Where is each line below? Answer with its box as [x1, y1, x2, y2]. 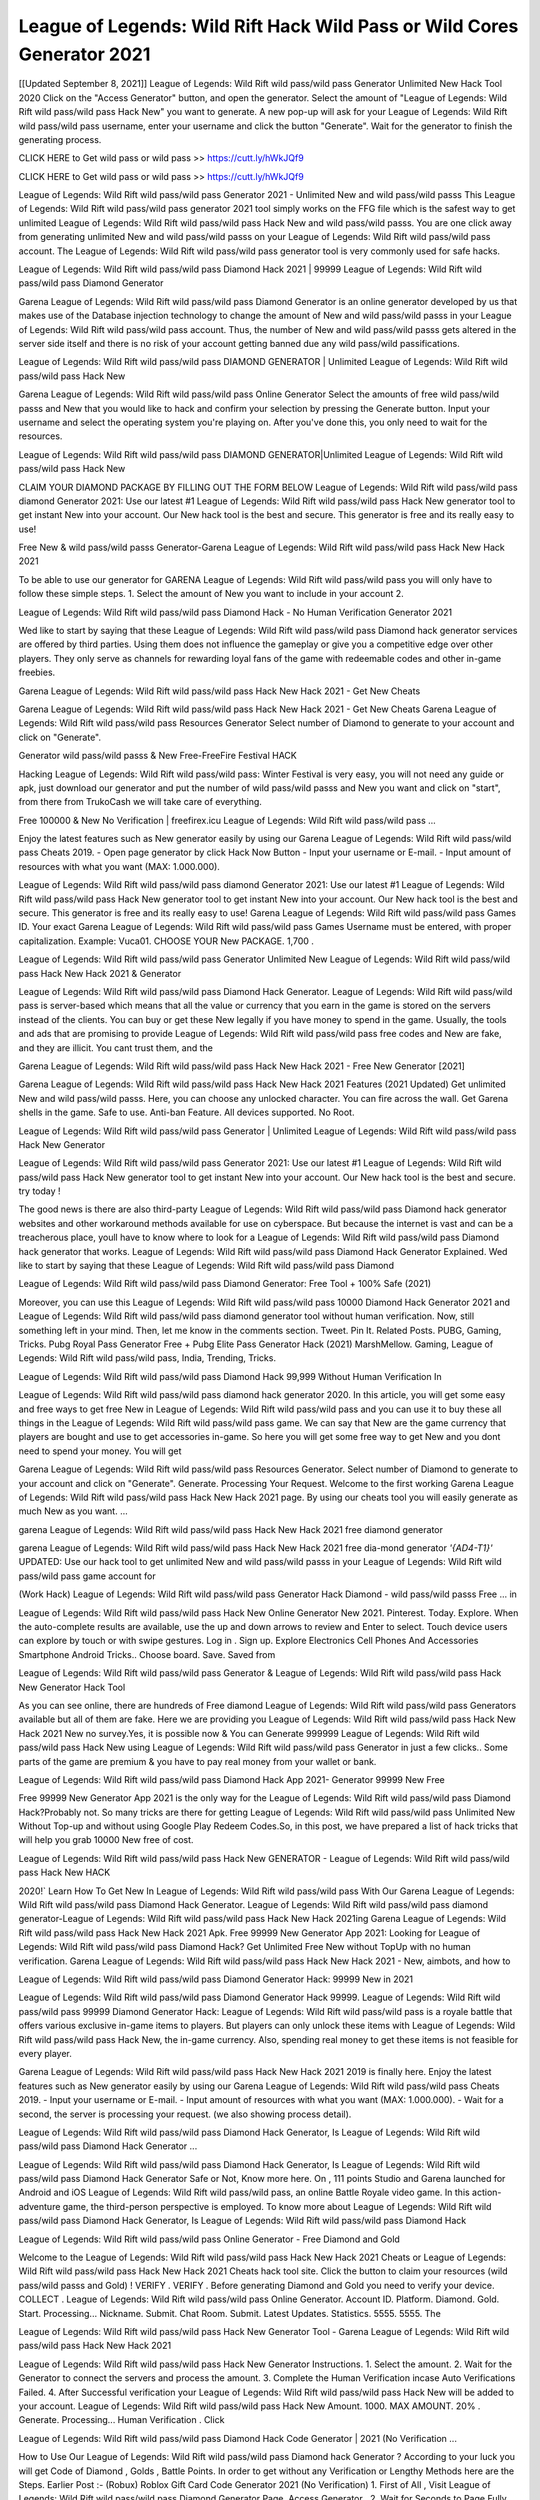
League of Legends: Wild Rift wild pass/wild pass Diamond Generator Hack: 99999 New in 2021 [18, 1973, 414, 1985]
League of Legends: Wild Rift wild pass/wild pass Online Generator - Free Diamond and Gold [18, 2233, 400, 2245]
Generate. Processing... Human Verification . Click [18, 2414, 225, 2426]
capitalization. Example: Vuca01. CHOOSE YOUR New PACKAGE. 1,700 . [18, 935, 315, 947]
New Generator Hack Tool [18, 1681, 126, 1693]
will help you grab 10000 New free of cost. [18, 1834, 194, 1846]
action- [471, 2186, 502, 2199]
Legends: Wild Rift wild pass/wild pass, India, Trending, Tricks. [18, 1352, 277, 1364]
